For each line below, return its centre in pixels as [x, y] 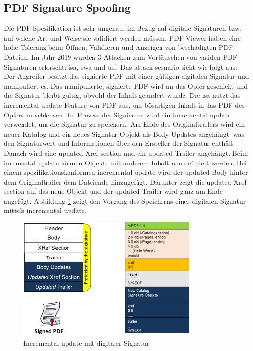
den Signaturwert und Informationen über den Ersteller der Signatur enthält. [120, 143]
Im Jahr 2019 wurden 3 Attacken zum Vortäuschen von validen [126, 57]
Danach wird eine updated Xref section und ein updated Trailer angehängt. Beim [126, 152]
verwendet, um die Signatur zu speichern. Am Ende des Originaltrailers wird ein [125, 124]
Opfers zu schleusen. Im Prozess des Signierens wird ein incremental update [117, 114]
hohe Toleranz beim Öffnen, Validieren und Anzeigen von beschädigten [110, 47]
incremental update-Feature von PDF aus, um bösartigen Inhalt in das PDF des [124, 105]
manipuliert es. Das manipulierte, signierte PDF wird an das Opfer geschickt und [126, 85]
